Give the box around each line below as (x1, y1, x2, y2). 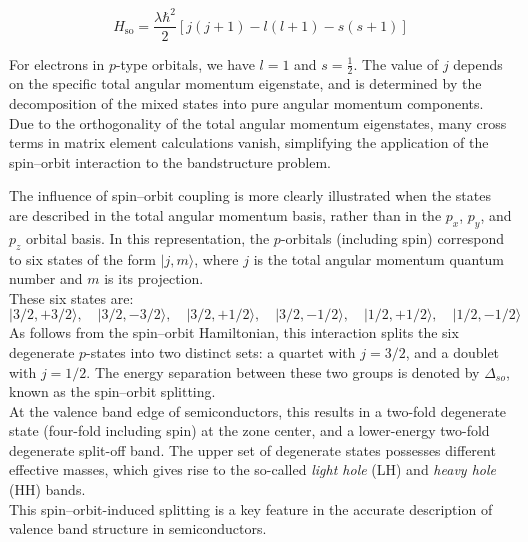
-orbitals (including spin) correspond (280, 227, 505, 248)
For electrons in (9, 53, 105, 74)
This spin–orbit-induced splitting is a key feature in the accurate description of (9, 498, 493, 519)
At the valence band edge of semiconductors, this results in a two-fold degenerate (9, 400, 507, 421)
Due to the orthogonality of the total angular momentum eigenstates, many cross (9, 112, 507, 133)
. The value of (353, 53, 439, 74)
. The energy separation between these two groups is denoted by (86, 361, 480, 382)
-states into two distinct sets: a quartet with (86, 341, 356, 362)
